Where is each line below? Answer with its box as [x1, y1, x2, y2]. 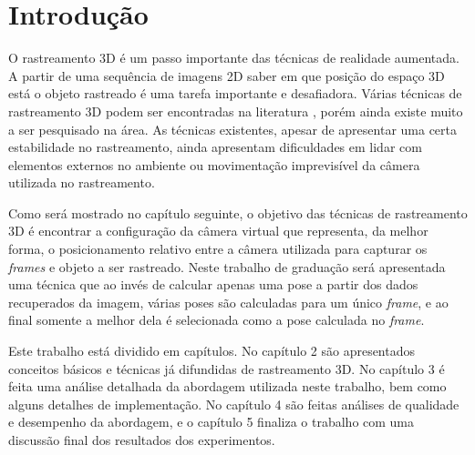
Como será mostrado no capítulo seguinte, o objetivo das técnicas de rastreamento [8, 203, 468, 222]
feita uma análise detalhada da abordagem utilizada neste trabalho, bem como [8, 377, 447, 396]
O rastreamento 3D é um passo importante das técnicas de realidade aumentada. [8, 48, 460, 67]
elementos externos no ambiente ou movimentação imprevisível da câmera [8, 155, 420, 174]
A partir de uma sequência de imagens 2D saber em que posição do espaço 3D [8, 66, 445, 85]
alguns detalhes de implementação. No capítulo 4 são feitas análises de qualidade [8, 394, 460, 413]
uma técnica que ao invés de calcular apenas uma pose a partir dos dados [8, 275, 418, 294]
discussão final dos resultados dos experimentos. [8, 430, 275, 449]
